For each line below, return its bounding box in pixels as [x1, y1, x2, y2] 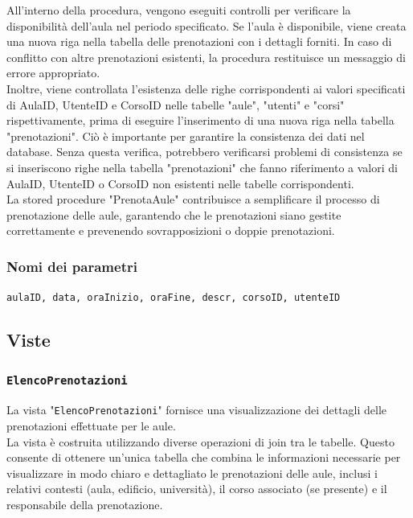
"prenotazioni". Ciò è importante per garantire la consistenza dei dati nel [6, 127, 365, 144]
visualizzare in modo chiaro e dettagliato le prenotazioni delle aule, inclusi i [6, 464, 378, 481]
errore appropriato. [6, 64, 100, 81]
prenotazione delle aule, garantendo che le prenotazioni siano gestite [6, 206, 341, 223]
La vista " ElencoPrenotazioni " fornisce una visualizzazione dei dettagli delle [6, 401, 387, 418]
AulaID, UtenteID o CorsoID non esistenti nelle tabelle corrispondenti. [6, 175, 354, 191]
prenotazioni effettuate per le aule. [6, 417, 176, 434]
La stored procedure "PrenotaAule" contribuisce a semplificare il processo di [6, 191, 380, 208]
